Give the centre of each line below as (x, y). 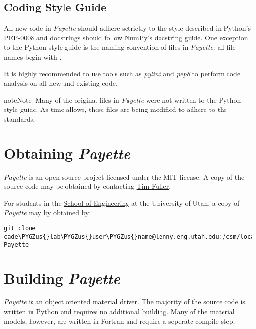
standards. (20, 119)
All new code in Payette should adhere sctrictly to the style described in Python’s (127, 28)
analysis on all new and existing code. (61, 83)
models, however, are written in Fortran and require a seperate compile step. (120, 321)
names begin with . (33, 56)
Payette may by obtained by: (48, 212)
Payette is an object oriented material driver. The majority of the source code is (125, 302)
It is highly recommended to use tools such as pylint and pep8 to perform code (122, 73)
